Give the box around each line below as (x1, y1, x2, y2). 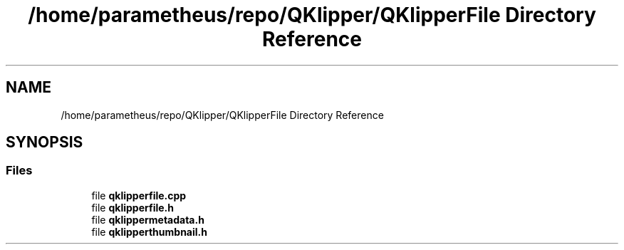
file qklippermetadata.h (91, 213, 204, 226)
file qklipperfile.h (91, 201, 174, 214)
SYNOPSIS (6, 133, 83, 152)
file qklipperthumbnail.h (91, 225, 207, 238)
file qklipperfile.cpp (91, 189, 187, 202)
